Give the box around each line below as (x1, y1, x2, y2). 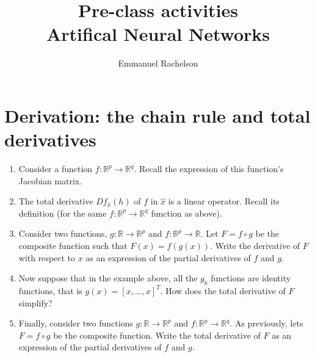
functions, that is (18, 284, 82, 297)
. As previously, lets (230, 317, 303, 330)
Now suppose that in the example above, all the (18, 272, 198, 284)
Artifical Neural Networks (46, 21, 270, 46)
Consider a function (18, 162, 93, 175)
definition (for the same (18, 206, 107, 219)
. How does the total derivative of (160, 284, 286, 297)
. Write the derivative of (210, 239, 300, 251)
